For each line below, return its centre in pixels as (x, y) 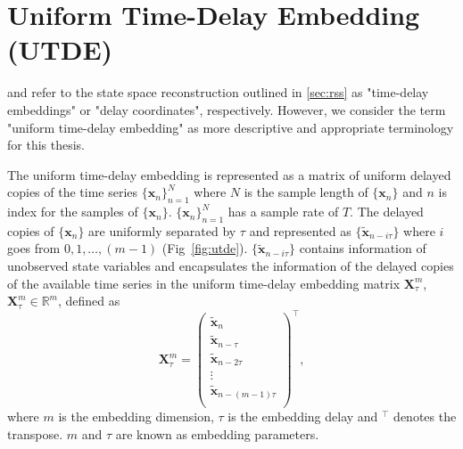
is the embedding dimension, (136, 416)
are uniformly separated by (162, 230)
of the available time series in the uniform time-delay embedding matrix (204, 283)
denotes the (425, 416)
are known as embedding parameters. (217, 433)
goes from (34, 248)
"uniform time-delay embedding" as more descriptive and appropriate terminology (231, 127)
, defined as (89, 301)
